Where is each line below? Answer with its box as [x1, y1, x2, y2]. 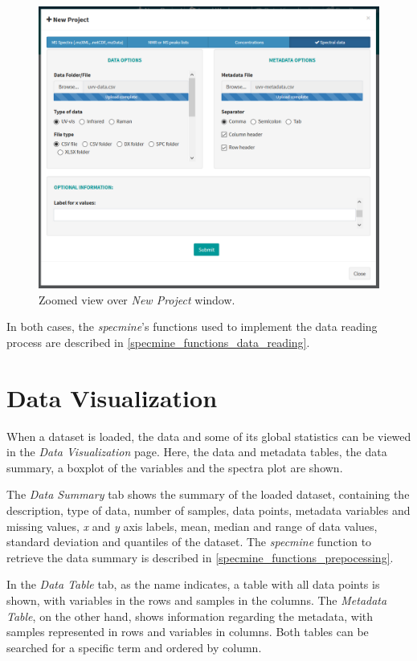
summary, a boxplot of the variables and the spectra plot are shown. [6, 459, 343, 475]
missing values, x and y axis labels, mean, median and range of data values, [6, 517, 378, 534]
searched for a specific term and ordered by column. [6, 639, 262, 655]
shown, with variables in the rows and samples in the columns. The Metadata [6, 591, 387, 608]
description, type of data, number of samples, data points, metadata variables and [6, 502, 411, 518]
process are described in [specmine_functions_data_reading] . [6, 333, 310, 350]
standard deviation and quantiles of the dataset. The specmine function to [6, 533, 372, 550]
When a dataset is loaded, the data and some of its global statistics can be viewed [6, 427, 411, 444]
